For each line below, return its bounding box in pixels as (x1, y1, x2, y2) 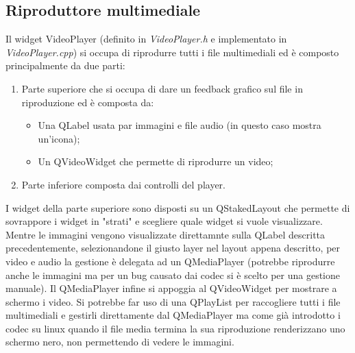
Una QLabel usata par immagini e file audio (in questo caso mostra (38, 118, 321, 132)
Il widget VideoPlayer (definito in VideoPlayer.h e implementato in (5, 32, 287, 46)
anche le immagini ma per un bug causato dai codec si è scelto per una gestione (5, 267, 340, 282)
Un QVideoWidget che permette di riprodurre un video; (38, 154, 273, 169)
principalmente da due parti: (5, 58, 125, 73)
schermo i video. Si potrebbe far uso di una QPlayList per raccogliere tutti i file (5, 294, 341, 308)
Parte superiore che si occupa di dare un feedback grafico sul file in (21, 81, 303, 95)
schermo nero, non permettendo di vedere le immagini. (5, 334, 234, 349)
